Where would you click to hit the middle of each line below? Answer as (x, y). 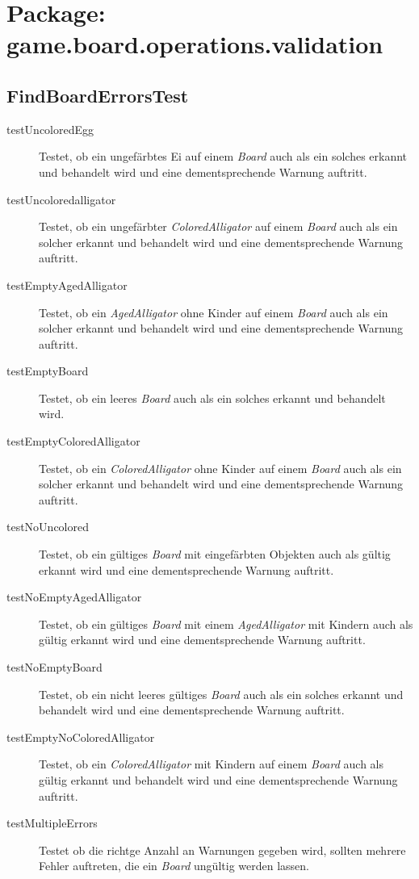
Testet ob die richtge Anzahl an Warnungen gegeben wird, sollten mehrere (222, 850)
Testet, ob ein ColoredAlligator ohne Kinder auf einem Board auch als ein (220, 468)
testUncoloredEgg (50, 129)
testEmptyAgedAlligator (67, 285)
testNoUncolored (48, 527)
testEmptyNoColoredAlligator (81, 737)
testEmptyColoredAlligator (73, 441)
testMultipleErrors (52, 823)
